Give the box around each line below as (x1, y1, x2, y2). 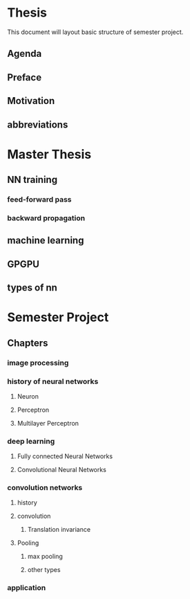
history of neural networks (7, 376, 99, 386)
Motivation (7, 95, 55, 107)
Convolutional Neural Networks (17, 466, 107, 474)
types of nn (7, 282, 57, 294)
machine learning (7, 234, 84, 247)
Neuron (17, 392, 39, 400)
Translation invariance (27, 526, 91, 534)
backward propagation (7, 213, 85, 223)
